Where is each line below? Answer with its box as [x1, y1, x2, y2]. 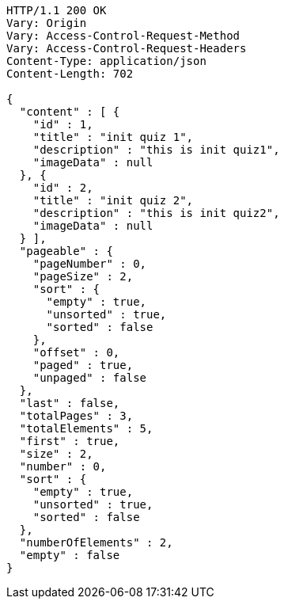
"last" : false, [19, 397, 120, 409]
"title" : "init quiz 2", [32, 194, 194, 207]
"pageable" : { [19, 245, 113, 257]
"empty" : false [19, 549, 120, 561]
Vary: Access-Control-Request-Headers [6, 42, 247, 55]
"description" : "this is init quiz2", [32, 207, 280, 219]
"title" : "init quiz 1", [32, 131, 194, 143]
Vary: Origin [6, 17, 87, 29]
